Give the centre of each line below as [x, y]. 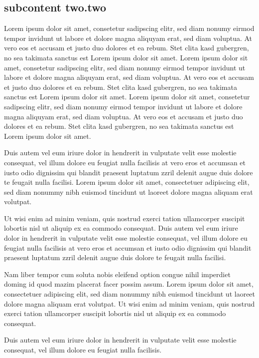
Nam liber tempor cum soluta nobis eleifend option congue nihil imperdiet [117, 274]
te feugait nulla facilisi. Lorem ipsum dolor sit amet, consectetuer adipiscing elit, [127, 182]
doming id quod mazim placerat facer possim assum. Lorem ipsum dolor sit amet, [129, 284]
